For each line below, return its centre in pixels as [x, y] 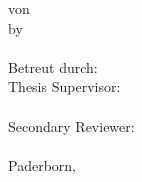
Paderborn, [42, 164]
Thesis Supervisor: [64, 86]
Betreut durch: [53, 66]
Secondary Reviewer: [71, 125]
